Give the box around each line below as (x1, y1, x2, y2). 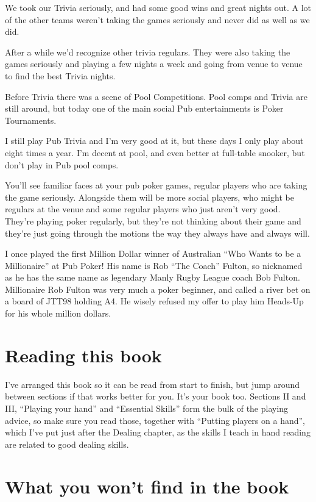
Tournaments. (5, 113, 57, 126)
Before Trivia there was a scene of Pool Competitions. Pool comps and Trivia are (5, 90, 307, 102)
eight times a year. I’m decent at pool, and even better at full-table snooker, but (5, 146, 305, 159)
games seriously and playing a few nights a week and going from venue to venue (5, 57, 303, 70)
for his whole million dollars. (5, 307, 111, 320)
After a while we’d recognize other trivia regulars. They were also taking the (5, 45, 290, 58)
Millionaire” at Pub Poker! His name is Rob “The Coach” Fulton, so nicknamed (5, 259, 303, 271)
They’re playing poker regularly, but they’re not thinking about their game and (5, 214, 301, 227)
